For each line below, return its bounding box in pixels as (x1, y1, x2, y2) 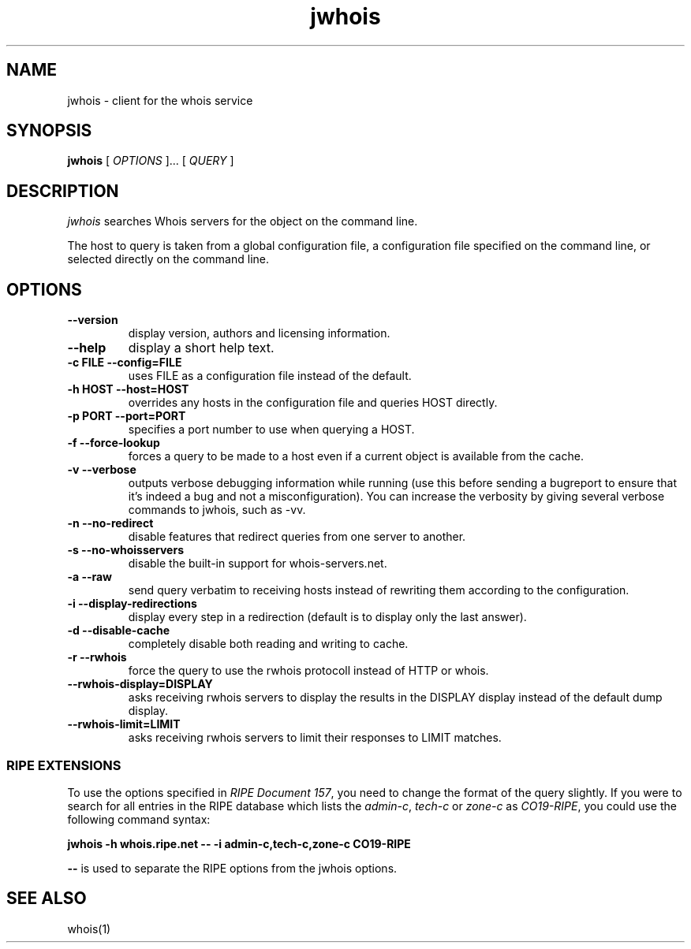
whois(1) (67, 921, 111, 936)
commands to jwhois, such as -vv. (128, 503, 306, 517)
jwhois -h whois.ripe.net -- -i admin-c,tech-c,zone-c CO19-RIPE (67, 836, 411, 850)
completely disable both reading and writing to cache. (128, 637, 409, 651)
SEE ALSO (6, 888, 87, 909)
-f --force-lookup (67, 436, 160, 450)
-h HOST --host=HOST (67, 382, 189, 396)
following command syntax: (67, 812, 211, 826)
